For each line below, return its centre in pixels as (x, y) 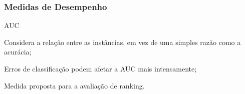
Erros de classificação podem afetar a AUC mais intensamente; (100, 68)
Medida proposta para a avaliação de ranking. (74, 85)
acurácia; (18, 52)
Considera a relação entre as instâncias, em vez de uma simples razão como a (123, 42)
